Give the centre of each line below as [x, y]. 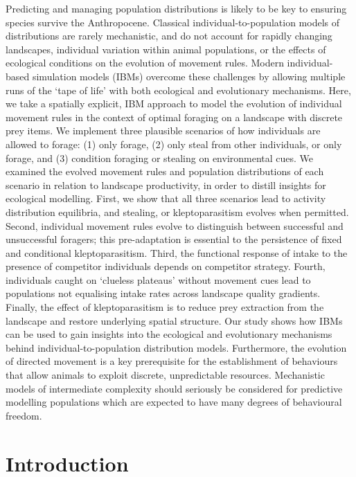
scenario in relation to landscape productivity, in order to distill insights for [166, 184]
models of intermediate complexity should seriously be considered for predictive [174, 388]
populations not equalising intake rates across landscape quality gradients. [163, 293]
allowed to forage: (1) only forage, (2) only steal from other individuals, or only [174, 144]
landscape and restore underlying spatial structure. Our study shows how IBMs [174, 320]
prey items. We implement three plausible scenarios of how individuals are [163, 130]
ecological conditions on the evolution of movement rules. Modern [145, 63]
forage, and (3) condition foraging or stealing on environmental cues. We [160, 157]
